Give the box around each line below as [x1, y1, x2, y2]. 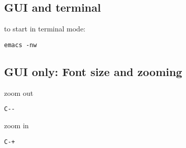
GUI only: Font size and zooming [4, 63, 182, 79]
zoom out [4, 87, 34, 98]
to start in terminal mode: [4, 23, 85, 34]
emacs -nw [4, 41, 37, 49]
